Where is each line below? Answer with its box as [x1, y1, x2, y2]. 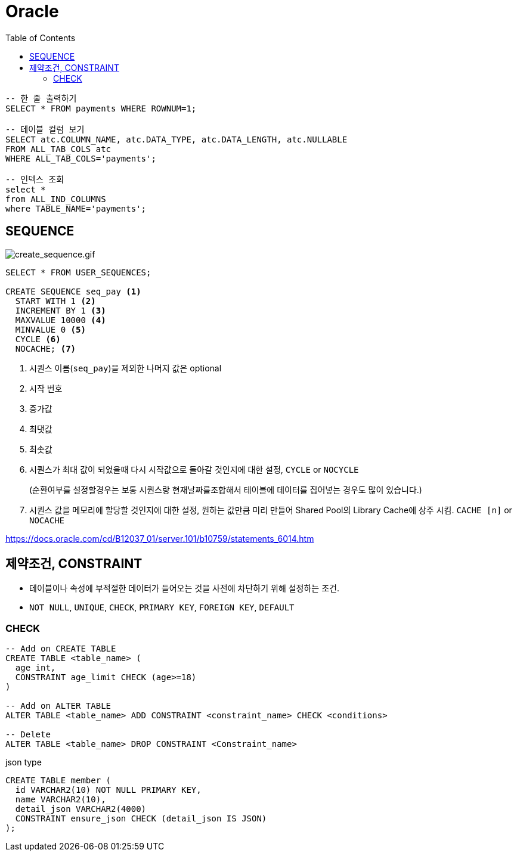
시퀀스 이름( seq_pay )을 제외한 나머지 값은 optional [29, 362, 222, 373]
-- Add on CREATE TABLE [5, 644, 116, 654]
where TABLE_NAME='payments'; [5, 203, 147, 213]
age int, [15, 663, 56, 673]
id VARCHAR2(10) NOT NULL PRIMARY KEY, [15, 785, 202, 795]
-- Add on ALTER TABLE [5, 701, 112, 711]
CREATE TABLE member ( [5, 776, 112, 786]
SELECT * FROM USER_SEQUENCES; [5, 267, 151, 277]
